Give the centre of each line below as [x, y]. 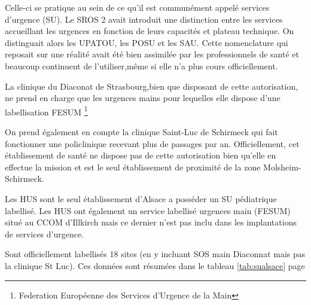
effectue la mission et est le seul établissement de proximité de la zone [133, 167]
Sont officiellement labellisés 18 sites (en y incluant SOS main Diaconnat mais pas [155, 254]
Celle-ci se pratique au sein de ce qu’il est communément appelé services [137, 7]
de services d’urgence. [45, 234]
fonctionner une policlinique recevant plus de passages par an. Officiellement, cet [152, 143]
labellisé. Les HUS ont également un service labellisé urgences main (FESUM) [148, 210]
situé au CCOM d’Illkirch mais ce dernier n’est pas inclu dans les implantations [151, 222]
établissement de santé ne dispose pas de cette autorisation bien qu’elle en [141, 155]
